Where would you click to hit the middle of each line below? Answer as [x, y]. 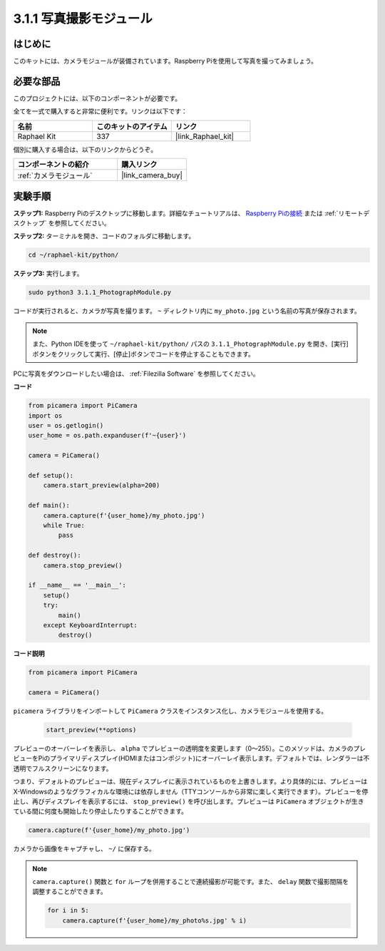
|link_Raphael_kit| [205, 136]
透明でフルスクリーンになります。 [63, 768]
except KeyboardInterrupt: [91, 625]
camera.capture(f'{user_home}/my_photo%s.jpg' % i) [155, 920]
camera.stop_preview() [83, 565]
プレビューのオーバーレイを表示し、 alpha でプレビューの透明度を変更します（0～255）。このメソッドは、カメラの [183, 748]
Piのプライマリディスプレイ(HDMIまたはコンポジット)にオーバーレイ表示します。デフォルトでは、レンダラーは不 [204, 759]
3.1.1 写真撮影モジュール [83, 19]
